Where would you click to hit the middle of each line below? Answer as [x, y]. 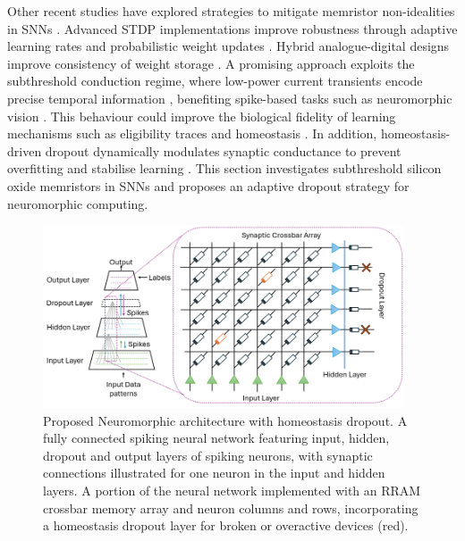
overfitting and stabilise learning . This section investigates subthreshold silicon [224, 168]
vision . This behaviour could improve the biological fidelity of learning [202, 116]
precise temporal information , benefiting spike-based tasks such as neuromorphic [230, 98]
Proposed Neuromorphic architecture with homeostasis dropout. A [225, 420]
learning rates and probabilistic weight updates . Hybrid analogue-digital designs [228, 46]
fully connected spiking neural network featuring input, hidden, [216, 438]
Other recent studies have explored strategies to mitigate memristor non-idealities [231, 11]
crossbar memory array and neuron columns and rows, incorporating [231, 508]
